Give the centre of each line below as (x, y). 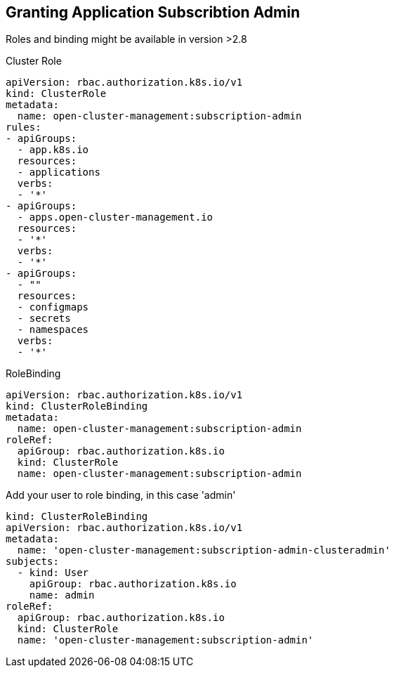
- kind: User (53, 573)
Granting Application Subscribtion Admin (153, 12)
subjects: (32, 562)
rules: (24, 128)
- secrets (44, 319)
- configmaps (53, 307)
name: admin (62, 595)
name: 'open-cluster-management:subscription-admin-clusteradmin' (204, 550)
